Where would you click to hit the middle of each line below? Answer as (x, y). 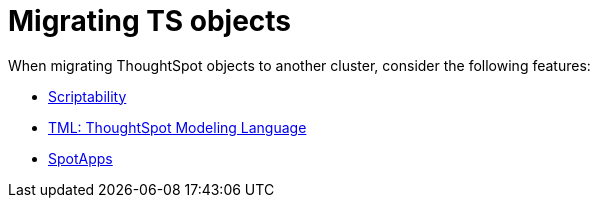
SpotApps (80, 158)
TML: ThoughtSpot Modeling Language (177, 127)
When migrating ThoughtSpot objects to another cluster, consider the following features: (299, 65)
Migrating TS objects (150, 21)
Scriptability (87, 96)
